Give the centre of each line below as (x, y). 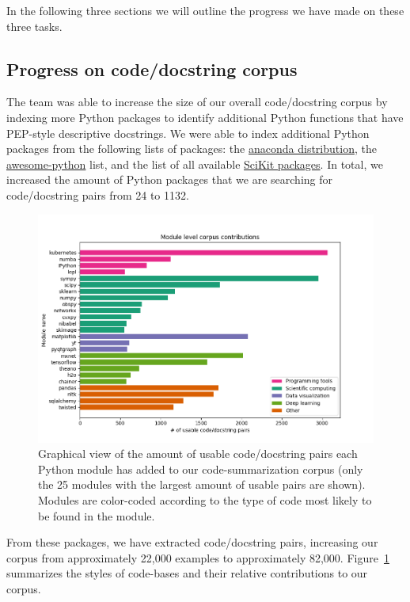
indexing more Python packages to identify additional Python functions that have (205, 117)
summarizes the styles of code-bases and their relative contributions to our (187, 573)
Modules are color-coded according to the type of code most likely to (205, 500)
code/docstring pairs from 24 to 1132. (98, 194)
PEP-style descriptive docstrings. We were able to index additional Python (188, 133)
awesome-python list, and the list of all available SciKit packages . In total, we (195, 164)
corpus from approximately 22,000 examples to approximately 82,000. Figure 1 (198, 557)
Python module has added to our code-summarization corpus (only (201, 469)
